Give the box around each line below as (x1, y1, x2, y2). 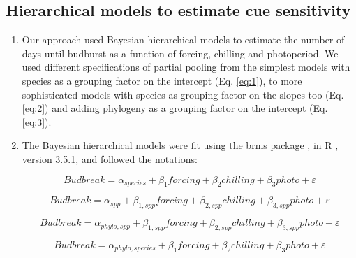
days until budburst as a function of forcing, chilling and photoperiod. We (22, 45, 339, 60)
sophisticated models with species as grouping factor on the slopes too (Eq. (22, 87, 344, 101)
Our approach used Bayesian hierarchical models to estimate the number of (22, 32, 345, 47)
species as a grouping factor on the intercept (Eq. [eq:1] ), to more (22, 73, 302, 87)
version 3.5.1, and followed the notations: (22, 151, 198, 166)
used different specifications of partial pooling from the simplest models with (22, 59, 350, 74)
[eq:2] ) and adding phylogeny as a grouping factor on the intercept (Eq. (22, 101, 328, 115)
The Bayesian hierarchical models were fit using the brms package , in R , (22, 138, 339, 152)
